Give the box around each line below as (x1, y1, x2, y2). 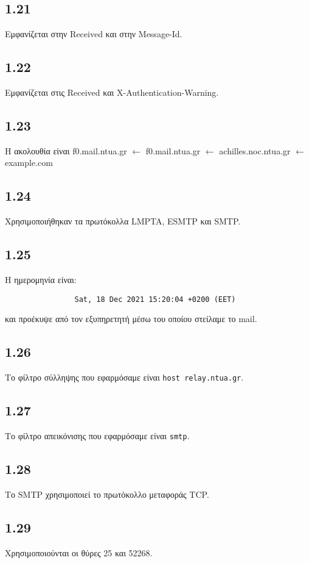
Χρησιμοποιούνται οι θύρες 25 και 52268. (5, 546, 153, 559)
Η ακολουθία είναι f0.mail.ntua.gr (5, 144, 127, 157)
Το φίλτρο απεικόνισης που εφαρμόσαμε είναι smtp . (5, 429, 190, 442)
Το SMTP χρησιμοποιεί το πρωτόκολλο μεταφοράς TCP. (5, 487, 209, 500)
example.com (5, 156, 53, 169)
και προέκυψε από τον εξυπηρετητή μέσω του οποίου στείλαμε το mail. (5, 312, 257, 325)
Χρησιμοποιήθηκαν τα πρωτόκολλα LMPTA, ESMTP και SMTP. (5, 215, 241, 228)
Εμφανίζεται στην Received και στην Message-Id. (5, 27, 182, 40)
